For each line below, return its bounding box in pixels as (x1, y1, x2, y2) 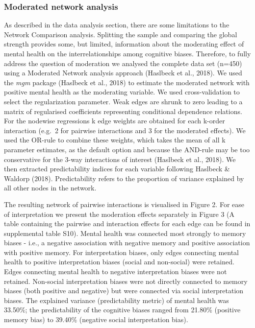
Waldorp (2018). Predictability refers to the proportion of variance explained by (4, 173, 244, 183)
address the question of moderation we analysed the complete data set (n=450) (4, 58, 242, 68)
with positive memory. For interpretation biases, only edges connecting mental (4, 247, 239, 257)
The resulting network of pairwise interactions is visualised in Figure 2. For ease (4, 199, 244, 209)
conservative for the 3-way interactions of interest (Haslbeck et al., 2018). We (4, 154, 236, 164)
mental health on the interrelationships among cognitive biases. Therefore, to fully (4, 48, 251, 58)
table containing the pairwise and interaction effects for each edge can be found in (4, 218, 251, 229)
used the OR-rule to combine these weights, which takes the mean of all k (4, 135, 226, 145)
